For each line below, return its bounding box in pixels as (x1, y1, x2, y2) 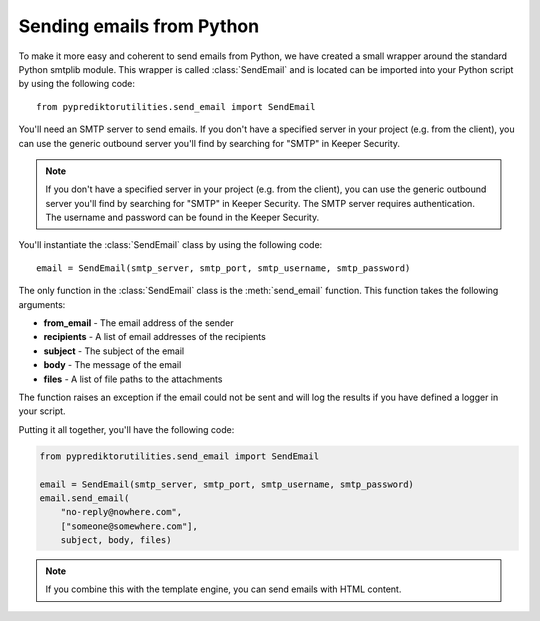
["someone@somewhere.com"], (60, 520, 199, 532)
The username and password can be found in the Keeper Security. (45, 211, 320, 224)
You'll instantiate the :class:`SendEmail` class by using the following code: (18, 239, 323, 251)
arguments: (18, 298, 66, 310)
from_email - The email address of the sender (43, 317, 234, 329)
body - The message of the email (43, 359, 182, 371)
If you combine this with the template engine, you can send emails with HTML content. (45, 583, 402, 595)
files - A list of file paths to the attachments (43, 373, 223, 385)
